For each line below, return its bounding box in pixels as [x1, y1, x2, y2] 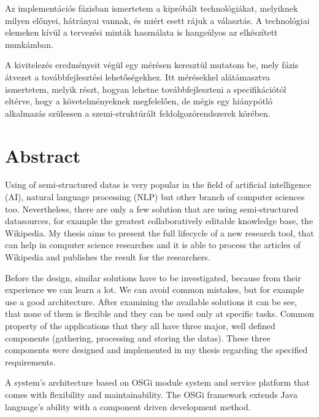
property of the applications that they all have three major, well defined [5, 319, 275, 332]
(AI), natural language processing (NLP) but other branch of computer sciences [5, 190, 305, 203]
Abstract [5, 142, 81, 168]
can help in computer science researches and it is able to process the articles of [5, 238, 301, 251]
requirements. [5, 355, 56, 368]
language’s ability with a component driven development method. [5, 400, 251, 413]
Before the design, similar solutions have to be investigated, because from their [5, 271, 301, 284]
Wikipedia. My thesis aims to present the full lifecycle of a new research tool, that [5, 226, 314, 239]
